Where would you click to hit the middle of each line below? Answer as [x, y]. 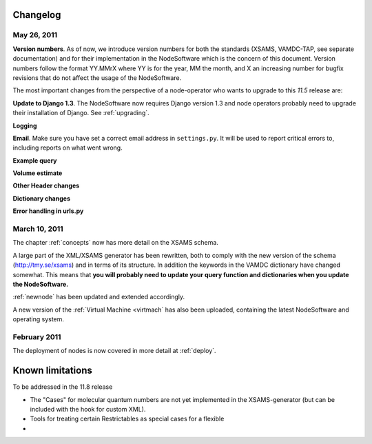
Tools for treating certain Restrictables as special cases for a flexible [127, 419]
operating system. [39, 319]
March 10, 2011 [38, 229]
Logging [25, 125]
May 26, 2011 [35, 35]
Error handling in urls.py [48, 211]
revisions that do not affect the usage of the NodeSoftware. [97, 78]
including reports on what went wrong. [68, 148]
